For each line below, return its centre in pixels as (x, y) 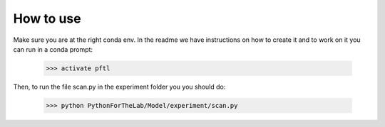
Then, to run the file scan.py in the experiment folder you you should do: (119, 87)
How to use (47, 18)
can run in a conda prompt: (53, 49)
